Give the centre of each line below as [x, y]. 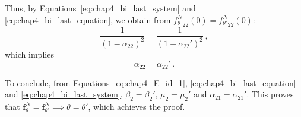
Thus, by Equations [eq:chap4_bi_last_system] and [100, 8]
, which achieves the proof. [137, 106]
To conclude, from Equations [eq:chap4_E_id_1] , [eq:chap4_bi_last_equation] [150, 82]
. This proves [270, 94]
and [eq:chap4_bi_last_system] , [64, 94]
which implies [29, 54]
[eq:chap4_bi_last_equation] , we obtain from [88, 19]
